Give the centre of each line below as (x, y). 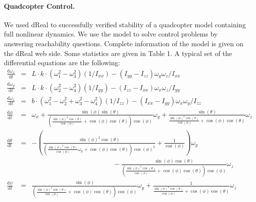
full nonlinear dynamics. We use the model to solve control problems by (111, 34)
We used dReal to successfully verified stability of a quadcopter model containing (125, 24)
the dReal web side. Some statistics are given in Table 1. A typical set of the (118, 53)
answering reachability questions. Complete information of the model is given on (124, 43)
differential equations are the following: (62, 63)
